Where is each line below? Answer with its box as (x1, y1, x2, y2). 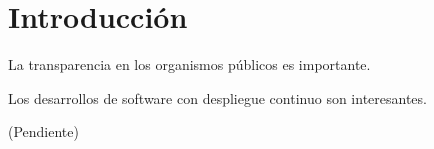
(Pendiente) (8, 121, 79, 142)
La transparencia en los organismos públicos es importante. (8, 54, 371, 75)
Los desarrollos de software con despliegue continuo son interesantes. (8, 87, 427, 108)
